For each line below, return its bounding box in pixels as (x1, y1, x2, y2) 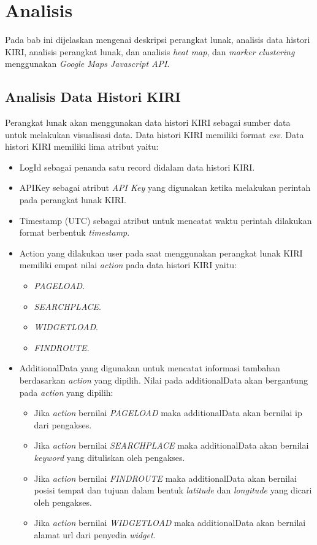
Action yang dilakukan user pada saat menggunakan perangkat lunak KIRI (19, 246, 303, 259)
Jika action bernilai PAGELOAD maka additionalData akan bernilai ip (34, 406, 302, 419)
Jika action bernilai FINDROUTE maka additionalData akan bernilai (34, 471, 297, 484)
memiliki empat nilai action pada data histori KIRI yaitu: (19, 258, 237, 271)
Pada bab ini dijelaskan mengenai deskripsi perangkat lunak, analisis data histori (5, 33, 310, 46)
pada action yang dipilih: (19, 385, 113, 398)
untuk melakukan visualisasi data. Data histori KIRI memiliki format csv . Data (5, 128, 304, 141)
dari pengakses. (34, 418, 92, 431)
